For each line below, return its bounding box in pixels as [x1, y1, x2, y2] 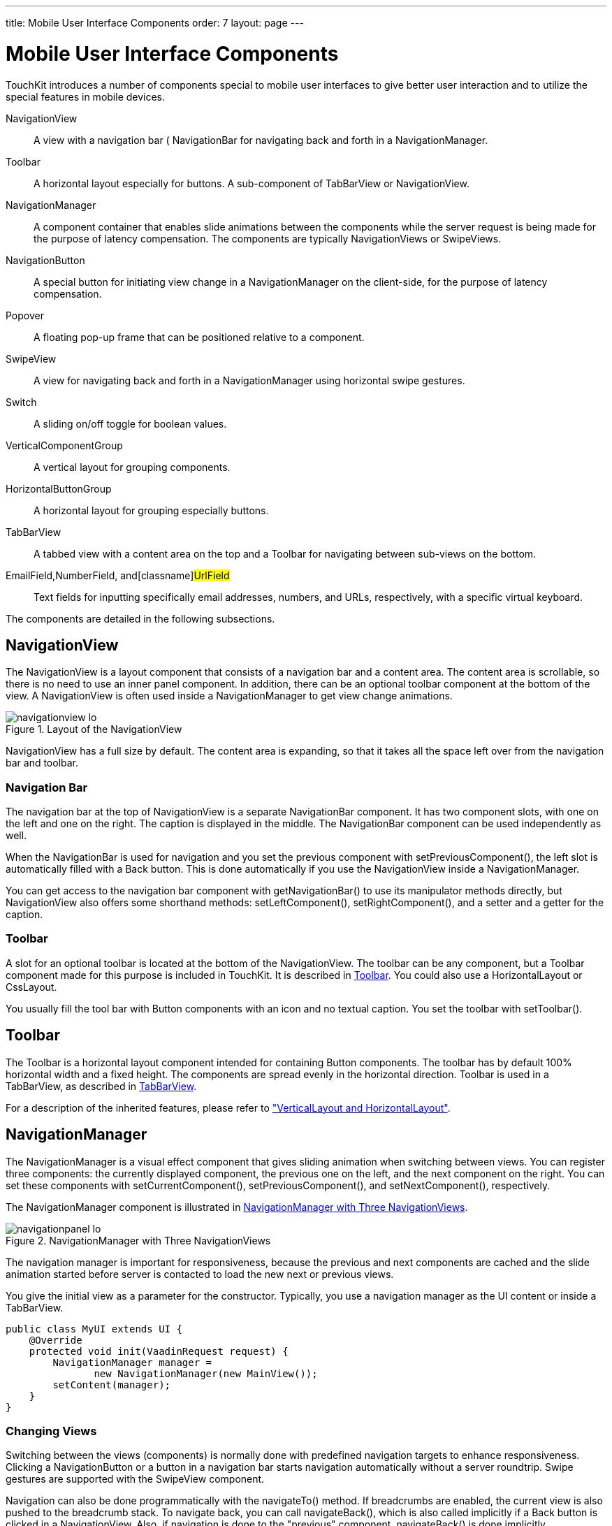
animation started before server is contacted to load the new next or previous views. [6, 1267, 394, 1280]
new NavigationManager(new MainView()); [94, 1367, 318, 1379]
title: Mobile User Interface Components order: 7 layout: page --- [6, 17, 304, 29]
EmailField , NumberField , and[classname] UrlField [6, 569, 230, 581]
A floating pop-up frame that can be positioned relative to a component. [34, 330, 365, 343]
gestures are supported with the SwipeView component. [6, 1473, 265, 1485]
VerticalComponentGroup [6, 439, 123, 451]
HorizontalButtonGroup [6, 482, 112, 495]
